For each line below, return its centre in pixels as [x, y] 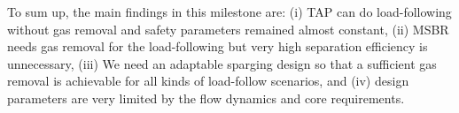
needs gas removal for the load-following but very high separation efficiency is [218, 46]
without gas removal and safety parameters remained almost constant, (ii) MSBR [228, 29]
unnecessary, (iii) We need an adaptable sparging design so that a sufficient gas [222, 63]
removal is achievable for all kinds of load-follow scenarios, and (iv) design [208, 81]
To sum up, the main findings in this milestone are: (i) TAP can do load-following [229, 11]
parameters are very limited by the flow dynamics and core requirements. [206, 98]
